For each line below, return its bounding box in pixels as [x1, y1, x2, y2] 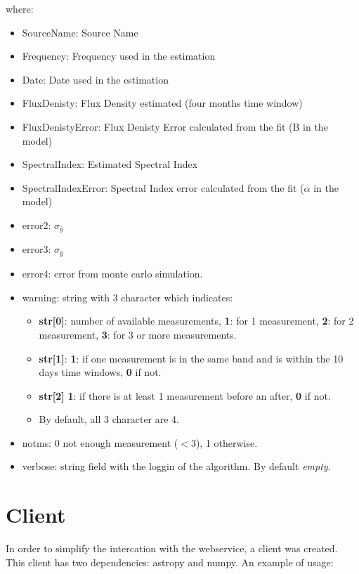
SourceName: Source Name [22, 25, 138, 39]
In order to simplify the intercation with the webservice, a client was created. [6, 541, 338, 556]
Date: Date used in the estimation [22, 72, 169, 86]
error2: [22, 217, 51, 232]
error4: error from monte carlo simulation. [22, 266, 203, 281]
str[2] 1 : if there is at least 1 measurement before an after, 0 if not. [39, 388, 331, 403]
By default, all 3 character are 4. [39, 412, 180, 426]
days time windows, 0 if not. [39, 365, 162, 379]
